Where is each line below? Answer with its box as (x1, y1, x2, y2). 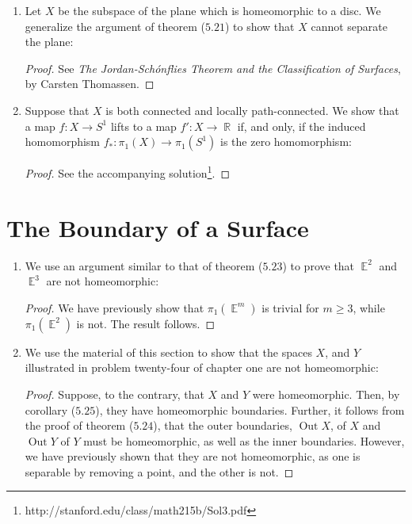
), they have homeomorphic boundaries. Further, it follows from (95, 401, 405, 418)
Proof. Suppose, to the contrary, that (25, 385, 204, 402)
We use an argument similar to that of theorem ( (25, 257, 263, 273)
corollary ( (25, 401, 76, 418)
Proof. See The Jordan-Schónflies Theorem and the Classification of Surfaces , (25, 59, 401, 76)
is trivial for (261, 299, 319, 316)
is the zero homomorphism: (220, 133, 352, 150)
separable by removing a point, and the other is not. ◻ (25, 463, 294, 480)
